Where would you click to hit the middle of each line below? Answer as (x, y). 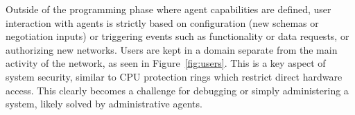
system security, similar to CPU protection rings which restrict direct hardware (174, 76)
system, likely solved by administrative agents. (104, 104)
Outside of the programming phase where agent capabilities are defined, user (168, 9)
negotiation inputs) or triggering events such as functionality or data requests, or (177, 36)
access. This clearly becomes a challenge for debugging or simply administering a (177, 90)
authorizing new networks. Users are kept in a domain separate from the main (172, 49)
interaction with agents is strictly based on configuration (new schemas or (162, 22)
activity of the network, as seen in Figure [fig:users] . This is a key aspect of (166, 63)
